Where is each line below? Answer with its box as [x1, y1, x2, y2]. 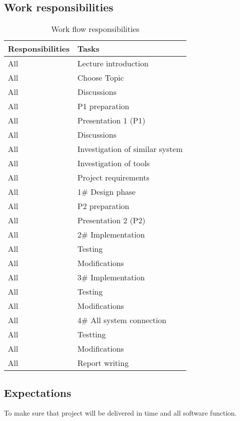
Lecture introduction [77, 58, 149, 69]
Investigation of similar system [77, 143, 183, 155]
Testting [77, 329, 106, 340]
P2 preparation [77, 200, 129, 212]
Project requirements [77, 172, 150, 183]
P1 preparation [77, 100, 129, 112]
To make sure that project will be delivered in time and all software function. [4, 408, 237, 418]
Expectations [4, 385, 71, 400]
